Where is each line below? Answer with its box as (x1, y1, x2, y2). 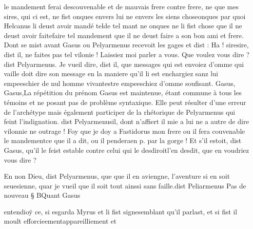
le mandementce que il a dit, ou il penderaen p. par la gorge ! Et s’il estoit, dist (4, 135, 242, 146)
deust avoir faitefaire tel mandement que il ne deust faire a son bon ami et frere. (4, 30, 244, 40)
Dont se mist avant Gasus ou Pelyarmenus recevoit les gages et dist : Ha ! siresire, (4, 40, 249, 50)
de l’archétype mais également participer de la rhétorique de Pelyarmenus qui (4, 106, 235, 117)
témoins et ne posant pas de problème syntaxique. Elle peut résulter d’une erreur (4, 97, 246, 107)
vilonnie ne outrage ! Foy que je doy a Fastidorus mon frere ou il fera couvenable (4, 125, 245, 136)
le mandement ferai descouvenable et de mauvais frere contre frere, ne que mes (4, 1, 239, 11)
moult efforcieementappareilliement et (4, 216, 117, 226)
